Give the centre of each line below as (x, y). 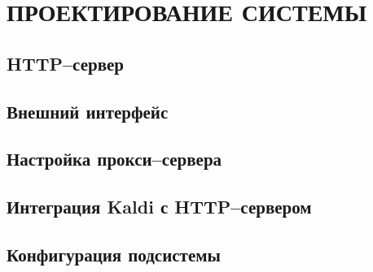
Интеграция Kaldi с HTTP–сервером (159, 207)
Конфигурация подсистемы (114, 254)
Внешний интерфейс (88, 111)
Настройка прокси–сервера (114, 159)
